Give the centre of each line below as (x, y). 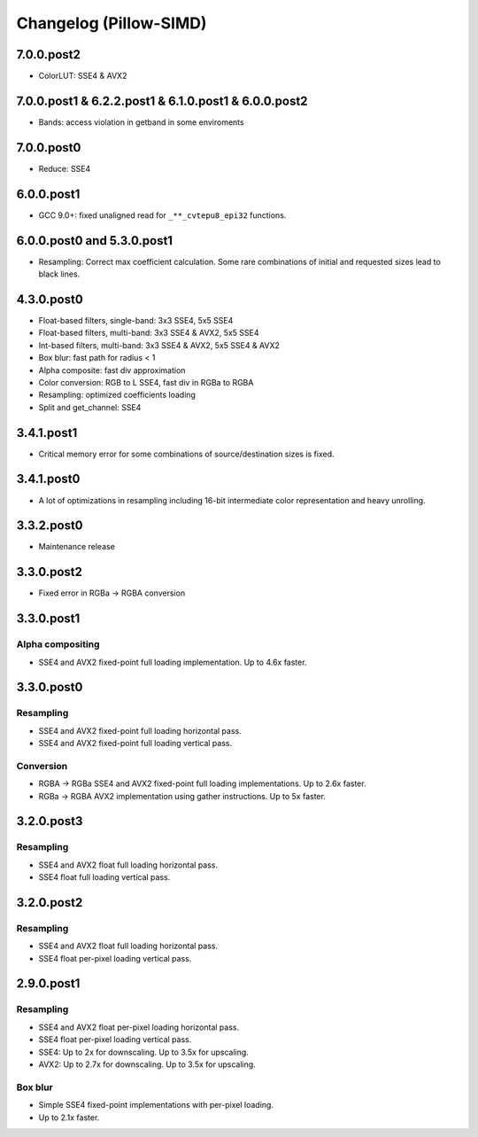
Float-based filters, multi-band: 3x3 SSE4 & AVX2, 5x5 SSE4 (149, 333)
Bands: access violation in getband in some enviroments (141, 122)
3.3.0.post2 (50, 572)
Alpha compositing (58, 644)
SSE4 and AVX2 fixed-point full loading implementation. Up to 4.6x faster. (173, 662)
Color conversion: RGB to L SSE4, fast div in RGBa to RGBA (146, 382)
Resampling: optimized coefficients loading (117, 395)
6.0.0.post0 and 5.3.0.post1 (94, 241)
